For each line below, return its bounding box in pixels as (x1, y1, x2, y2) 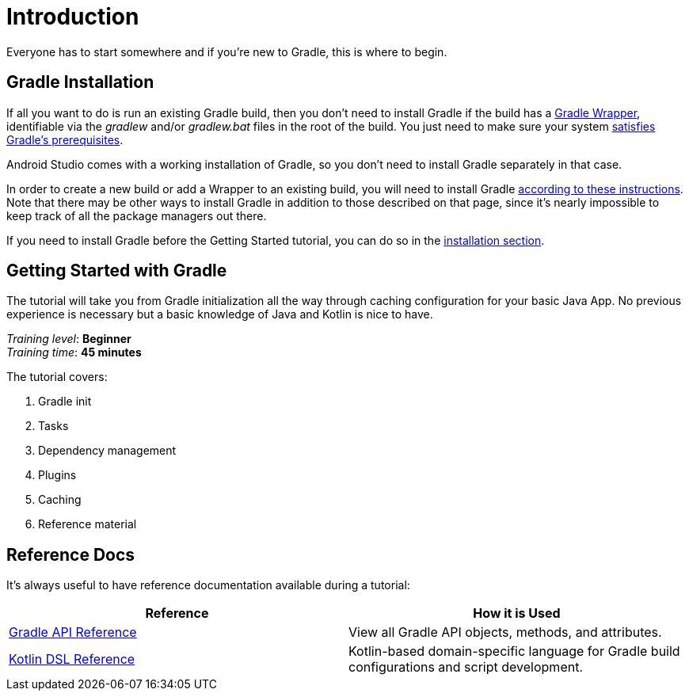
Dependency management (38, 444, 177, 458)
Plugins (38, 468, 77, 482)
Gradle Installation (6, 72, 154, 93)
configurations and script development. (348, 659, 583, 676)
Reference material (38, 517, 137, 531)
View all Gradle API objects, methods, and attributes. (348, 624, 662, 641)
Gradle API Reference (9, 624, 137, 641)
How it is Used (473, 605, 561, 622)
